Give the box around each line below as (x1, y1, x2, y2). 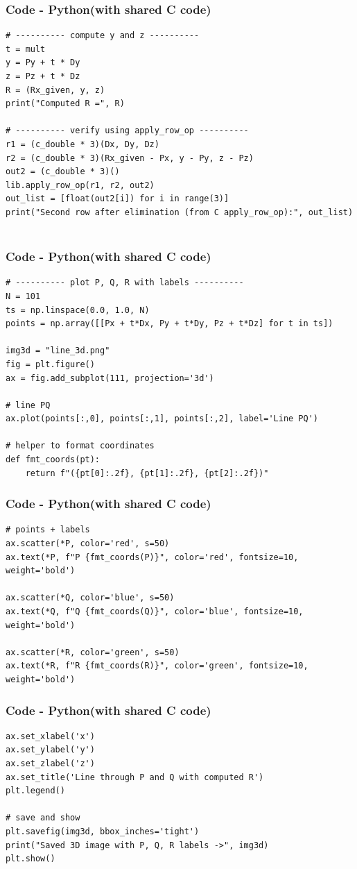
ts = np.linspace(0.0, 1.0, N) (6, 305, 150, 315)
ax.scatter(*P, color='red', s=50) (6, 539, 170, 549)
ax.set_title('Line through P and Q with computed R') (6, 772, 264, 782)
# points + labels (6, 525, 90, 535)
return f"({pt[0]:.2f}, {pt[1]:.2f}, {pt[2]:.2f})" (25, 468, 269, 478)
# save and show (6, 813, 80, 823)
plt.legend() (6, 786, 65, 796)
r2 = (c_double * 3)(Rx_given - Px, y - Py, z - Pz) (6, 153, 254, 163)
